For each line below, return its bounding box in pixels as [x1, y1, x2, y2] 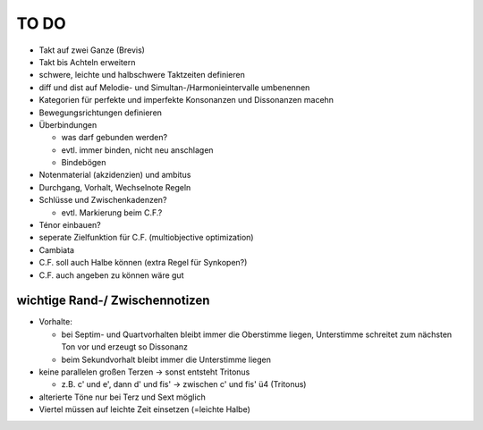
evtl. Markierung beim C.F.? [61, 207, 163, 218]
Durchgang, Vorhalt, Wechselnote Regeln [38, 181, 191, 192]
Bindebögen [61, 157, 106, 168]
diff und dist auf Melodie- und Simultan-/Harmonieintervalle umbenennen [38, 81, 310, 93]
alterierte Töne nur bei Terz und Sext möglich [38, 392, 206, 402]
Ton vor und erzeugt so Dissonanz [61, 341, 188, 352]
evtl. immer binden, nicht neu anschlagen [61, 144, 214, 156]
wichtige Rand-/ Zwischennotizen [16, 293, 210, 308]
